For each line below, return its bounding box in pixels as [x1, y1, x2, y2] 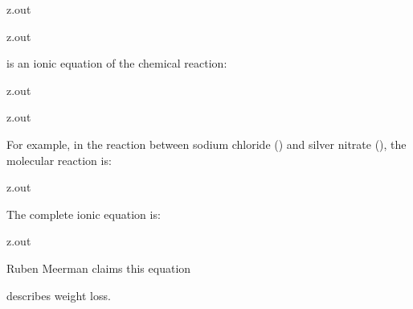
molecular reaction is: [6, 151, 112, 168]
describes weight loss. [6, 286, 111, 303]
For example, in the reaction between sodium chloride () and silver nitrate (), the [6, 135, 407, 152]
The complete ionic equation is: [6, 205, 161, 222]
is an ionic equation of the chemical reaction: [6, 55, 227, 72]
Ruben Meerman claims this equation [6, 259, 191, 276]
